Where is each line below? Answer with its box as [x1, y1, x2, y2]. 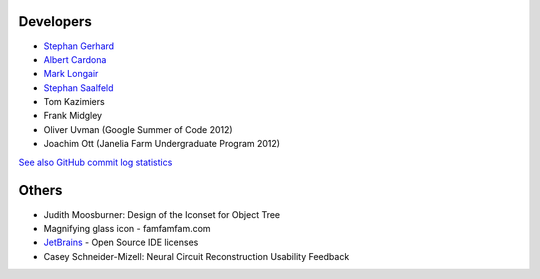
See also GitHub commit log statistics [18, 156, 173, 168]
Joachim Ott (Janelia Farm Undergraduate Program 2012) [43, 138, 280, 150]
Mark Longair [43, 68, 99, 80]
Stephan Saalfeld [43, 81, 114, 94]
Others [18, 182, 63, 199]
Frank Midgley [43, 110, 103, 122]
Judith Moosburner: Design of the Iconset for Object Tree [43, 208, 280, 220]
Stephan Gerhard [43, 40, 115, 52]
